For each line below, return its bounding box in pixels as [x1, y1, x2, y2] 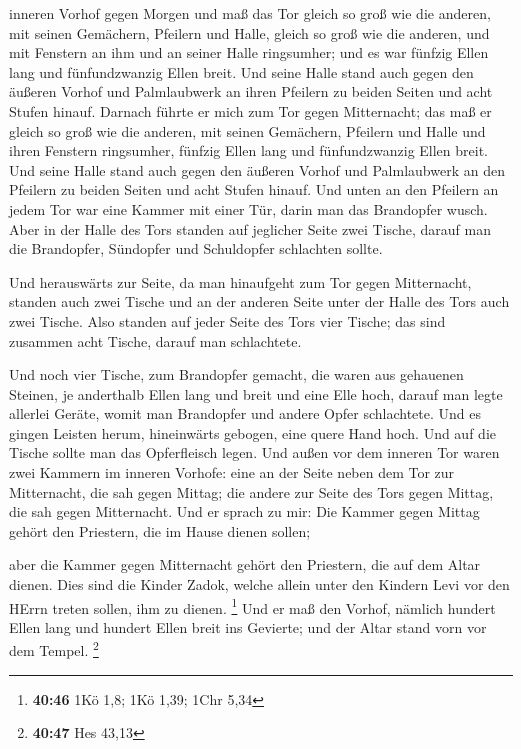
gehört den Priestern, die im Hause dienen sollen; [9, 520, 311, 541]
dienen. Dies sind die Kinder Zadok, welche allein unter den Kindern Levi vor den [9, 574, 510, 595]
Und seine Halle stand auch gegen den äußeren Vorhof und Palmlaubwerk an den [9, 159, 505, 180]
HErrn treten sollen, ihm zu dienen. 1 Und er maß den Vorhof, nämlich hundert [9, 594, 496, 618]
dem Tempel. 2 [9, 637, 99, 661]
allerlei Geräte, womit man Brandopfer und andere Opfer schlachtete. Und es [9, 403, 482, 424]
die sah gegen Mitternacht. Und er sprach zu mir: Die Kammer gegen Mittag [9, 501, 480, 522]
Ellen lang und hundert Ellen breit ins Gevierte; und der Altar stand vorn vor [9, 616, 487, 637]
